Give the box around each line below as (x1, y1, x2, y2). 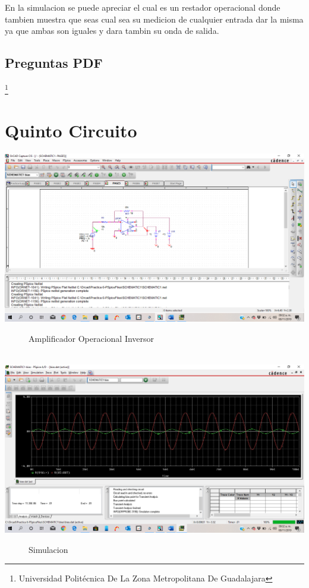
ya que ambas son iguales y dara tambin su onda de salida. (5, 24, 219, 37)
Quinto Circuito (5, 118, 137, 143)
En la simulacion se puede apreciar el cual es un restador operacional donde (5, 1, 280, 13)
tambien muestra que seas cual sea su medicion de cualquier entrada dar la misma (5, 12, 304, 25)
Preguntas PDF (5, 54, 103, 72)
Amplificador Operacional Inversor (29, 332, 154, 344)
